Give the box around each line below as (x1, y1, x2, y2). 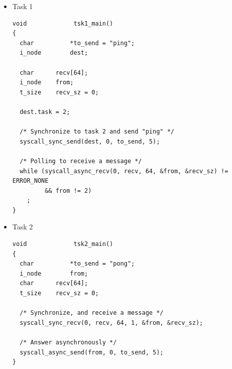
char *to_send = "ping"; (20, 39, 135, 47)
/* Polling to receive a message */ (20, 157, 142, 165)
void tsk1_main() (12, 20, 113, 27)
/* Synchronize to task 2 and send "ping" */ (20, 128, 174, 136)
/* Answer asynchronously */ (20, 339, 117, 346)
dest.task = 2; (20, 108, 70, 115)
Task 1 (12, 1, 33, 11)
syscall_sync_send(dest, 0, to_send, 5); (20, 138, 160, 145)
